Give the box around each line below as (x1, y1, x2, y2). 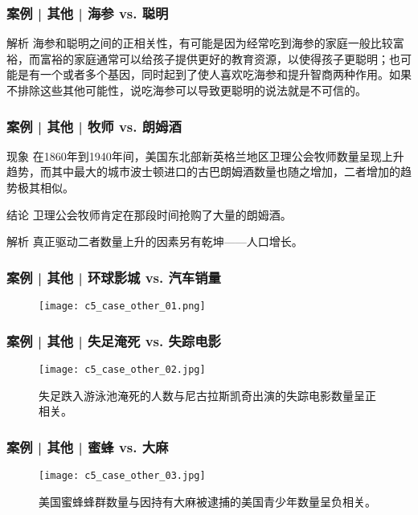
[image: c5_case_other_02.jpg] (39, 363, 206, 375)
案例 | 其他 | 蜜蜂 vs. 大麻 (6, 436, 169, 456)
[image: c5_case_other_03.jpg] (39, 469, 206, 481)
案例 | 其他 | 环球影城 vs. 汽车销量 (6, 267, 221, 287)
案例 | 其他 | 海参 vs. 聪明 (6, 2, 169, 22)
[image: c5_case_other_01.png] (39, 300, 206, 312)
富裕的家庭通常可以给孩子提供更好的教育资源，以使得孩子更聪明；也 (39, 50, 400, 67)
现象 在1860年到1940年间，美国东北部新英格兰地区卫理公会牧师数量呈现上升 (6, 147, 404, 164)
